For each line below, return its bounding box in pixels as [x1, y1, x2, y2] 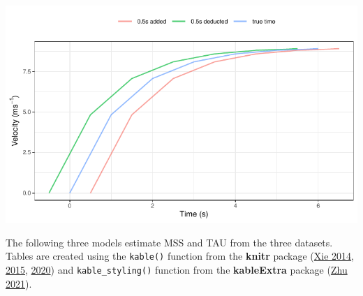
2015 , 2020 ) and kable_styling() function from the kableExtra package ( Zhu [6, 262, 348, 276]
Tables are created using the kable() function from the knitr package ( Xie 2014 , [6, 249, 354, 263]
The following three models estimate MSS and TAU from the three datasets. [6, 235, 333, 249]
